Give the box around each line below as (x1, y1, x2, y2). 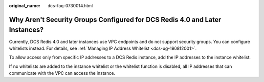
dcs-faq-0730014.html (47, 3, 93, 8)
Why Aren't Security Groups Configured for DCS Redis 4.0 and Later (9, 15, 221, 24)
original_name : (9, 3, 41, 8)
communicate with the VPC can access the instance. (9, 70, 115, 76)
